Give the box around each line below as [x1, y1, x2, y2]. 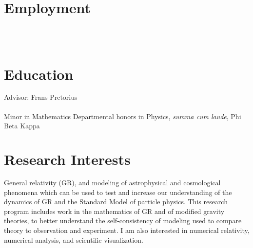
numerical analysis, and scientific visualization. [4, 234, 143, 245]
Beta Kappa [4, 121, 40, 131]
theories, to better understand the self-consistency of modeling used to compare [4, 215, 242, 226]
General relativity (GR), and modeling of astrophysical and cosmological [4, 177, 221, 187]
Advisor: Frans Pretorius [4, 92, 78, 102]
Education [4, 64, 74, 84]
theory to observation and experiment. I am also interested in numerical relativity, [4, 225, 250, 235]
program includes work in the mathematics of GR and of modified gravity [4, 206, 225, 216]
